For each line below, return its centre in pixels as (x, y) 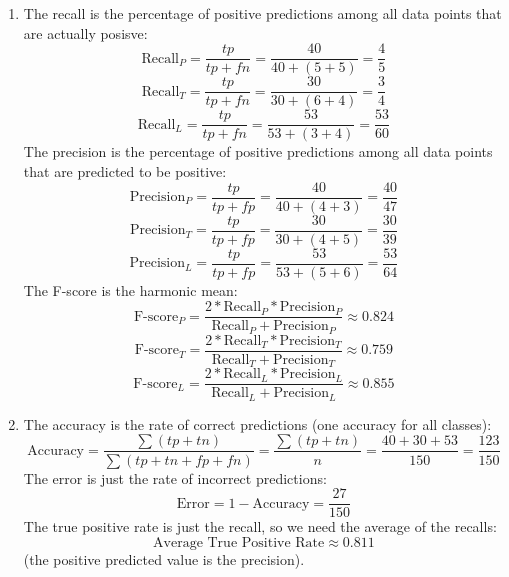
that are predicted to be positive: (125, 170)
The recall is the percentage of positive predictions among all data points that (262, 13)
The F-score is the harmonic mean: (130, 289)
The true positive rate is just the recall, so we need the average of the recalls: (260, 526)
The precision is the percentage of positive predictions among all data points (258, 151)
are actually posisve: (85, 32)
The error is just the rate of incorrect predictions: (175, 477)
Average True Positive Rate (239, 542)
